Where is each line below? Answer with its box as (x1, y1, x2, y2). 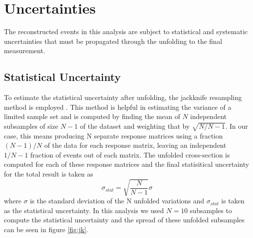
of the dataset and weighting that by (80, 120, 190, 131)
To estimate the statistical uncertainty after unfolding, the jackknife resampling (4, 92, 242, 102)
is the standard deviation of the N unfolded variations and (30, 196, 205, 206)
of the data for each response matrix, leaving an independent (44, 140, 227, 150)
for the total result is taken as (4, 169, 93, 179)
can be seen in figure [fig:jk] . (4, 224, 88, 234)
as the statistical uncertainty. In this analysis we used (4, 205, 164, 215)
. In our (225, 120, 248, 131)
